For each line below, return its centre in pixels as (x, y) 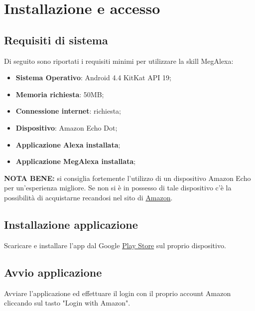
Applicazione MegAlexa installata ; (76, 161)
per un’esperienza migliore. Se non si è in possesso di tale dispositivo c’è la (118, 188)
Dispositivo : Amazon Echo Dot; (66, 127)
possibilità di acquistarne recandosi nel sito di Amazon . (88, 197)
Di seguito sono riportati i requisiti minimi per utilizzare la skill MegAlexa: (119, 61)
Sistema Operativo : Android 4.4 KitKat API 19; (93, 78)
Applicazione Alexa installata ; (68, 144)
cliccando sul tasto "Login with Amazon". (67, 303)
